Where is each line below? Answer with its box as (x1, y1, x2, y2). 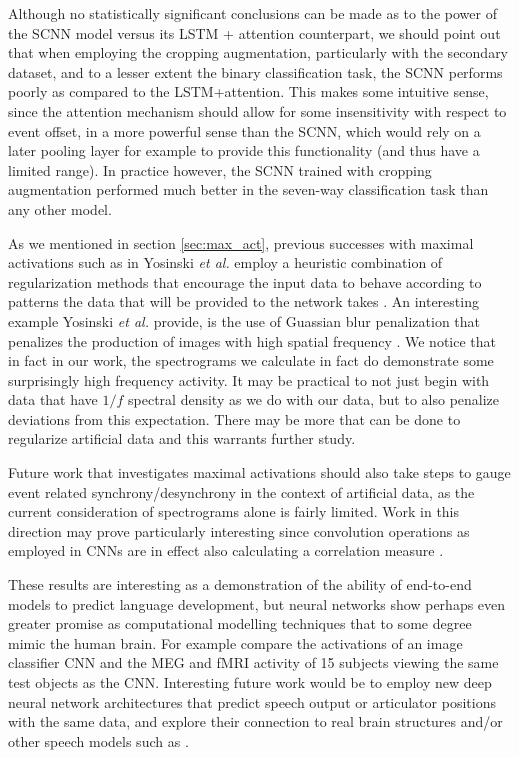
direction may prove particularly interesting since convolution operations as (8, 520, 470, 541)
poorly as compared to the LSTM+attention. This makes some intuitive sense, (8, 81, 489, 102)
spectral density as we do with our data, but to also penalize (128, 389, 500, 410)
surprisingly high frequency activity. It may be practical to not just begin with (8, 369, 490, 390)
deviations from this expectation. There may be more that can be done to (8, 408, 461, 429)
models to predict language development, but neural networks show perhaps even (8, 593, 506, 614)
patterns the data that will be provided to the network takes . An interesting (8, 291, 479, 312)
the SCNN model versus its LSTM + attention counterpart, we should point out (8, 22, 501, 43)
